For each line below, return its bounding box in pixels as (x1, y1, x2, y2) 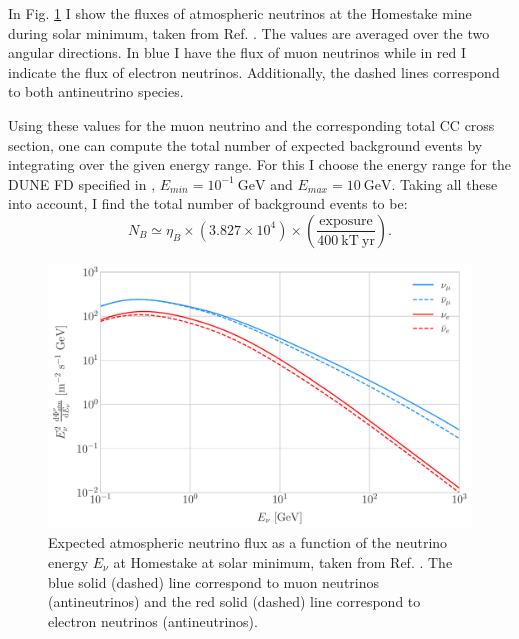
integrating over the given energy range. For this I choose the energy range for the (8, 154, 512, 175)
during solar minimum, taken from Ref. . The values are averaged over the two (8, 22, 490, 43)
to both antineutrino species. (8, 81, 184, 102)
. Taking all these (391, 173, 498, 194)
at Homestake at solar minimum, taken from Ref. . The (113, 551, 453, 572)
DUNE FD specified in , (8, 173, 156, 194)
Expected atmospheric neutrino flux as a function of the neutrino (48, 532, 448, 553)
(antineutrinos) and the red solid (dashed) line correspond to (48, 591, 421, 612)
